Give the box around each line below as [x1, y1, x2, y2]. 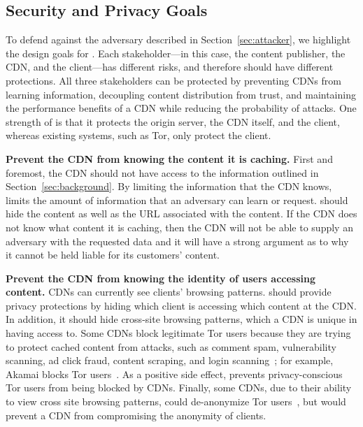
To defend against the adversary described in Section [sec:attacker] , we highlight [6, 32, 351, 47]
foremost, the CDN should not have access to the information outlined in [6, 165, 319, 180]
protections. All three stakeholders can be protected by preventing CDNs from [6, 73, 341, 87]
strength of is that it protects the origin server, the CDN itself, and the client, [6, 114, 340, 129]
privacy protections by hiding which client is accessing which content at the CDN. [6, 298, 357, 312]
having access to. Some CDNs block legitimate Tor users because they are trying [6, 326, 351, 340]
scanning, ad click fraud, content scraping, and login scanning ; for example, [6, 353, 334, 368]
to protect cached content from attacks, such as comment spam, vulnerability [6, 339, 336, 354]
